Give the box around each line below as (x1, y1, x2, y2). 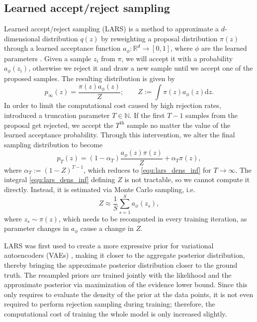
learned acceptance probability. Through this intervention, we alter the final (4, 129, 235, 140)
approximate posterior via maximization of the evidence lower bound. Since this (4, 279, 248, 290)
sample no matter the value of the (127, 119, 231, 130)
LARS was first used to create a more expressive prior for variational (4, 240, 214, 250)
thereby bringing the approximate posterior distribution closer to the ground (4, 259, 238, 270)
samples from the (185, 109, 238, 120)
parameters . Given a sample (4, 53, 91, 63)
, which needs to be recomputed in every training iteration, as (58, 213, 247, 223)
